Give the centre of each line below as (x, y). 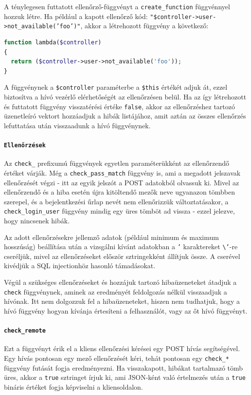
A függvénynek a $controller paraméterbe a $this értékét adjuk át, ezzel (116, 87)
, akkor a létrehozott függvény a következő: (144, 26)
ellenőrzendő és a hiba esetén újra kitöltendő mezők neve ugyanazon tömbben (120, 192)
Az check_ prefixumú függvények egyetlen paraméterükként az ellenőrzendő (117, 163)
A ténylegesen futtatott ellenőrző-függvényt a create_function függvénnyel (117, 6)
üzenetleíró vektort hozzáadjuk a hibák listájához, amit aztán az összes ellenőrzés (125, 116)
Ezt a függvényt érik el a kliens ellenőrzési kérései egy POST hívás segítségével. (122, 348)
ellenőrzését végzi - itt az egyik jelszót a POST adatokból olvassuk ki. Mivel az (122, 182)
